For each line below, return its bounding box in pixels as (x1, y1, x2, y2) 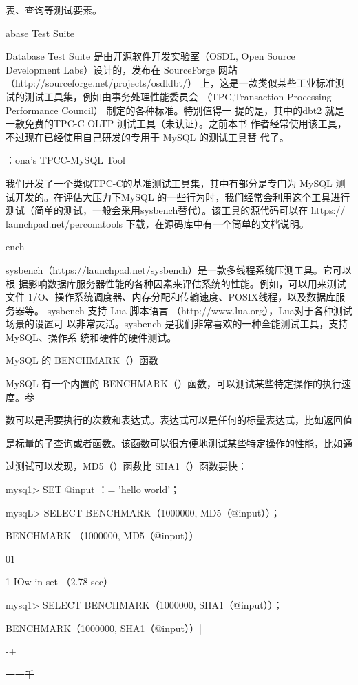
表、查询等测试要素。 (6, 3, 102, 17)
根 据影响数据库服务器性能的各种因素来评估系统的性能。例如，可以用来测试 (6, 276, 346, 290)
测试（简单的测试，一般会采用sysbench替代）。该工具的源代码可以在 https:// (6, 203, 346, 217)
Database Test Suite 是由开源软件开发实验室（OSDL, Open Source (6, 49, 295, 63)
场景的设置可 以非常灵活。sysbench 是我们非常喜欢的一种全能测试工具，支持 (6, 316, 348, 331)
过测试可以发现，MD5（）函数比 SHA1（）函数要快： (6, 459, 247, 473)
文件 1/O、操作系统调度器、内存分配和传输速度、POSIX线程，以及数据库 (6, 290, 336, 304)
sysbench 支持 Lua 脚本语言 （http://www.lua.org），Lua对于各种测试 (47, 303, 352, 317)
